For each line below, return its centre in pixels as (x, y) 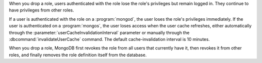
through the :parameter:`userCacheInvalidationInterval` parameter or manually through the (99, 32)
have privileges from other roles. (41, 10)
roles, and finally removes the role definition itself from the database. (78, 55)
